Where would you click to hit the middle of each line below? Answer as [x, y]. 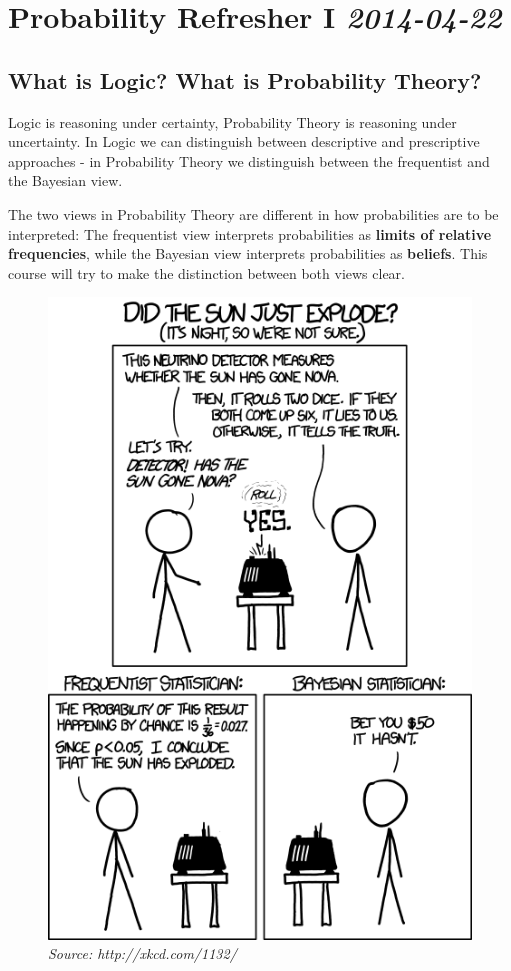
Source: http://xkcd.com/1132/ [142, 953]
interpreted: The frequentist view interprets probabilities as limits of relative [250, 233]
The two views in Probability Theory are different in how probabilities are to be [253, 213]
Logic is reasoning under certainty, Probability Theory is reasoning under [232, 121]
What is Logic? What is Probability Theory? [245, 79]
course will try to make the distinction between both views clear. [206, 272]
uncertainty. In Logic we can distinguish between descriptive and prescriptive [244, 141]
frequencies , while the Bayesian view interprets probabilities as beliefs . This [248, 253]
